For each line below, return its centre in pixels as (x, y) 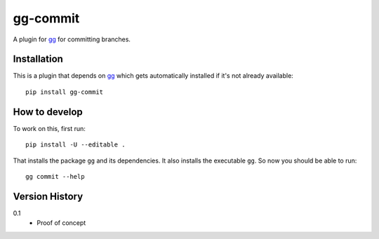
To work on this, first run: (49, 128)
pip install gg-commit (65, 92)
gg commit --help (55, 176)
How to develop (48, 112)
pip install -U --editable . (75, 145)
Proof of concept (61, 223)
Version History (48, 196)
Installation (38, 59)
